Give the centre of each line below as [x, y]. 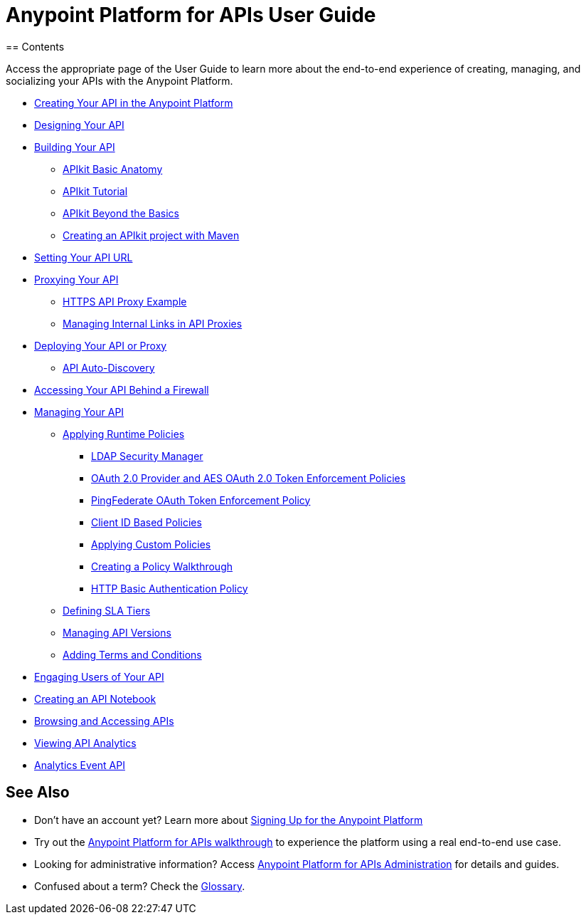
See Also [38, 793]
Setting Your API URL [84, 257]
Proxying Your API [76, 279]
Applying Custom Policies [151, 544]
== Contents [35, 46]
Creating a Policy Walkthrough [162, 566]
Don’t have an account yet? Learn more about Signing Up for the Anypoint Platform [229, 820]
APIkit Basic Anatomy [113, 169]
